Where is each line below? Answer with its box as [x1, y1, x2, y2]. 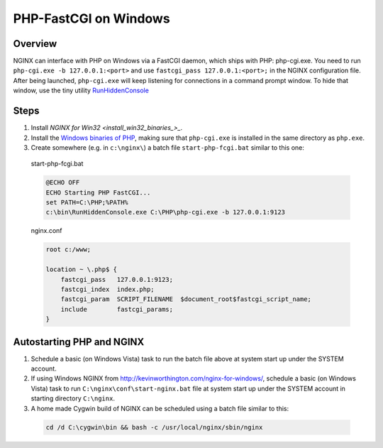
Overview [13, 38, 57, 50]
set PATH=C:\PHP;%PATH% [45, 199, 129, 207]
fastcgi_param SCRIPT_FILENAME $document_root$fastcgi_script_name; [60, 295, 312, 303]
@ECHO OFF [45, 178, 80, 187]
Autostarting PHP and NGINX [13, 336, 145, 348]
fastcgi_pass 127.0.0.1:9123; [60, 275, 174, 283]
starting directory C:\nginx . [30, 394, 115, 403]
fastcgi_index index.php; [60, 285, 155, 293]
